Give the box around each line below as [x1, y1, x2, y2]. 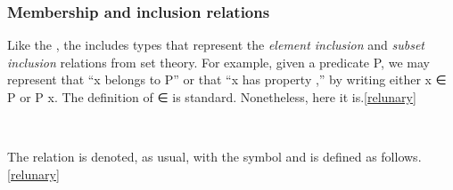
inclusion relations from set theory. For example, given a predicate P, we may [7, 52, 430, 71]
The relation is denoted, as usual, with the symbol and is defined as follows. [7, 147, 422, 166]
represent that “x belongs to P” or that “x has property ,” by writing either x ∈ [7, 70, 447, 89]
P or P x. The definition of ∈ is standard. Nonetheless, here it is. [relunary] [7, 88, 416, 106]
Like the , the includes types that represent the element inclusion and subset [7, 36, 424, 54]
